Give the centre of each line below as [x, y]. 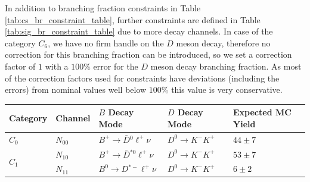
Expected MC [262, 112]
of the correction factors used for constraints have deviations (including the [142, 78]
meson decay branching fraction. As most [226, 66]
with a [57, 66]
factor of [20, 66]
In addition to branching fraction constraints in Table [103, 8]
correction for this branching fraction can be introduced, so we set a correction [148, 54]
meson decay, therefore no [223, 43]
